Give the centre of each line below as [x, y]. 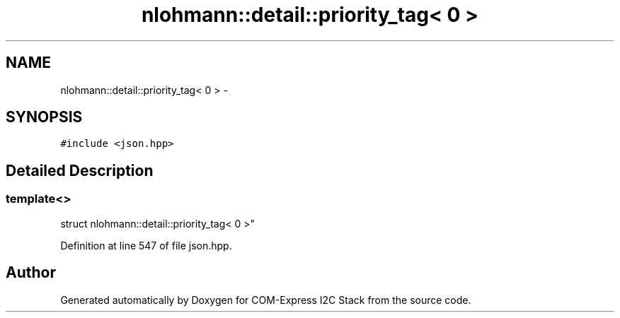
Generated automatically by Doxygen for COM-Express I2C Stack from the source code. [266, 300]
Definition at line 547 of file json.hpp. [146, 245]
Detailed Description [80, 170]
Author [31, 273]
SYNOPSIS [44, 117]
